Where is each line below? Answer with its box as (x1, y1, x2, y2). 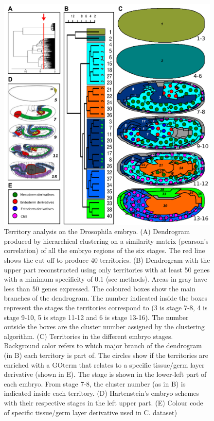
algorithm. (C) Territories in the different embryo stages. (4, 331, 173, 341)
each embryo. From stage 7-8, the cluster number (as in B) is (4, 378, 186, 388)
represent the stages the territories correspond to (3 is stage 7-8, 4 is (4, 302, 208, 312)
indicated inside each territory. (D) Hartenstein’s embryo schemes (4, 388, 199, 398)
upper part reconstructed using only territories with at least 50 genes (4, 264, 210, 274)
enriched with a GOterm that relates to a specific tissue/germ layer (4, 359, 205, 370)
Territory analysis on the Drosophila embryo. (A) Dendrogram (4, 226, 190, 236)
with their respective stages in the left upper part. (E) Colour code (4, 397, 203, 407)
